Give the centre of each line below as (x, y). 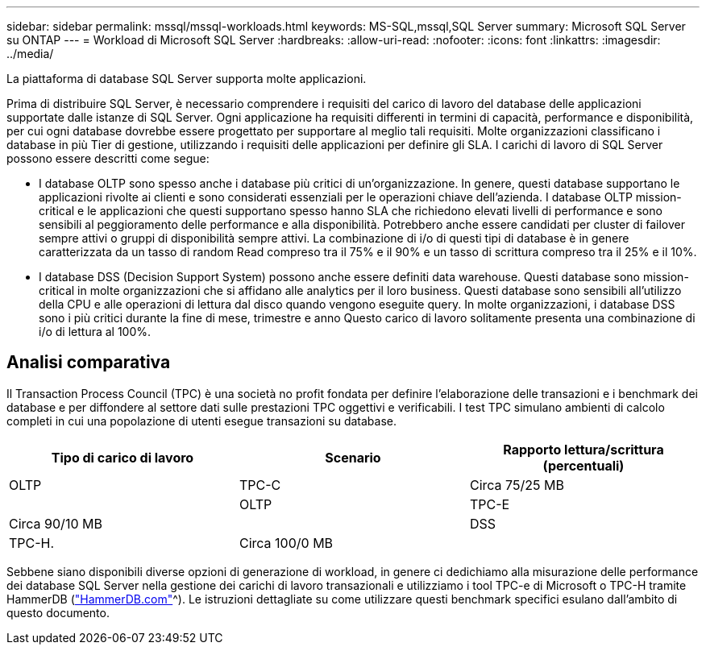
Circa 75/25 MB (517, 485)
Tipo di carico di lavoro (123, 457)
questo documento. (58, 612)
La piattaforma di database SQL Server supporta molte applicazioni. (187, 79)
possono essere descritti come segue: (108, 158)
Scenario (353, 457)
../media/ (30, 54)
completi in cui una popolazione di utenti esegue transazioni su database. (202, 421)
